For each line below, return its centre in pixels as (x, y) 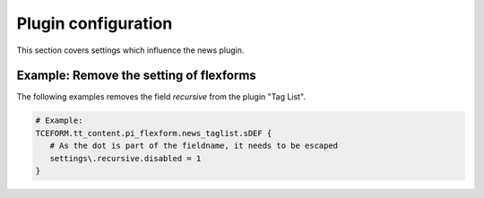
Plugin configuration (95, 23)
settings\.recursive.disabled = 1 (125, 158)
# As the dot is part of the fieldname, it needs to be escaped (194, 146)
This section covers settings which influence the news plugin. (130, 50)
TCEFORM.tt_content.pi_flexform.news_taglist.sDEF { (154, 133)
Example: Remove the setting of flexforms (137, 76)
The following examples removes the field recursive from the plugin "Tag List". (161, 97)
